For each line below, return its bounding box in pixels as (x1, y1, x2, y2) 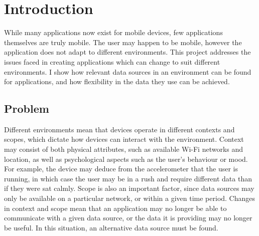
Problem (4, 101, 49, 116)
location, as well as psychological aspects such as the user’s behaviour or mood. (4, 153, 248, 164)
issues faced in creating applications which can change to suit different (4, 56, 220, 67)
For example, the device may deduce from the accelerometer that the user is (4, 163, 238, 174)
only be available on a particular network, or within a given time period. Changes (4, 193, 255, 203)
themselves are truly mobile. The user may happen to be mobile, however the (4, 37, 242, 47)
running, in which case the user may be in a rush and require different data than (4, 173, 252, 183)
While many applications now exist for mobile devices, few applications (4, 27, 223, 38)
